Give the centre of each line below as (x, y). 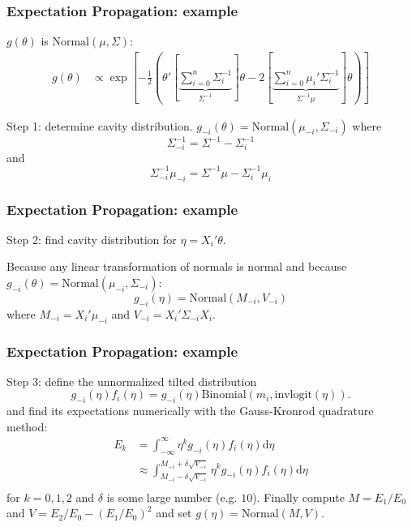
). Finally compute (298, 497)
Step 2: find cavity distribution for (92, 239)
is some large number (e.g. (172, 497)
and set (174, 513)
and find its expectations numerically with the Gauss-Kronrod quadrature (190, 411)
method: (27, 426)
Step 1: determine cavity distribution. (100, 125)
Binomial (224, 395)
